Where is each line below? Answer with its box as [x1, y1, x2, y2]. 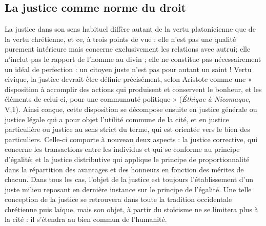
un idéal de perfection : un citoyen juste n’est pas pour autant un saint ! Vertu [5, 63, 252, 74]
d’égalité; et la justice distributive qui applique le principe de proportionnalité [5, 153, 250, 164]
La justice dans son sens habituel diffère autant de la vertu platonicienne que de [5, 24, 256, 34]
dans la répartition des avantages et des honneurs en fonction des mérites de [5, 164, 244, 174]
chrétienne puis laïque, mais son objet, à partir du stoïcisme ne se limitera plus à [5, 204, 258, 214]
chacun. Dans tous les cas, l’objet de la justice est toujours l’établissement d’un [5, 174, 254, 185]
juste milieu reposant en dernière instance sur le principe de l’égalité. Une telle [5, 184, 252, 194]
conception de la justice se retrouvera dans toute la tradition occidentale [5, 194, 232, 205]
